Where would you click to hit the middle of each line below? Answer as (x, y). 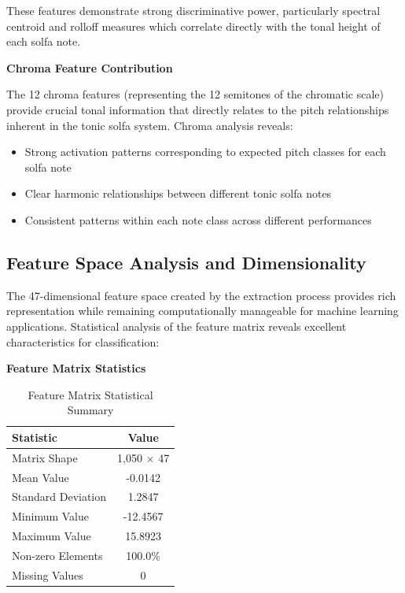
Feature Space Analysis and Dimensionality (186, 262)
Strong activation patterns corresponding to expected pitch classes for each (205, 152)
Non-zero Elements (57, 555)
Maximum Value (52, 536)
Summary (90, 410)
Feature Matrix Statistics (76, 368)
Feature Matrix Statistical (90, 394)
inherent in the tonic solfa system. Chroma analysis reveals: (150, 125)
